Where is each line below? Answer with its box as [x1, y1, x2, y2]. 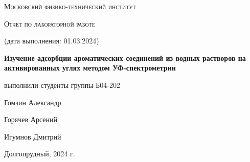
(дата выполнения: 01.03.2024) [4, 35, 99, 46]
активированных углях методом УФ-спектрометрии [4, 62, 176, 73]
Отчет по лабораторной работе [4, 18, 95, 29]
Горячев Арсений [4, 114, 58, 125]
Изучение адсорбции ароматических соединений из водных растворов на [4, 52, 246, 63]
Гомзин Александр [4, 97, 61, 107]
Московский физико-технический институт [4, 1, 136, 11]
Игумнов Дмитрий [4, 131, 61, 142]
